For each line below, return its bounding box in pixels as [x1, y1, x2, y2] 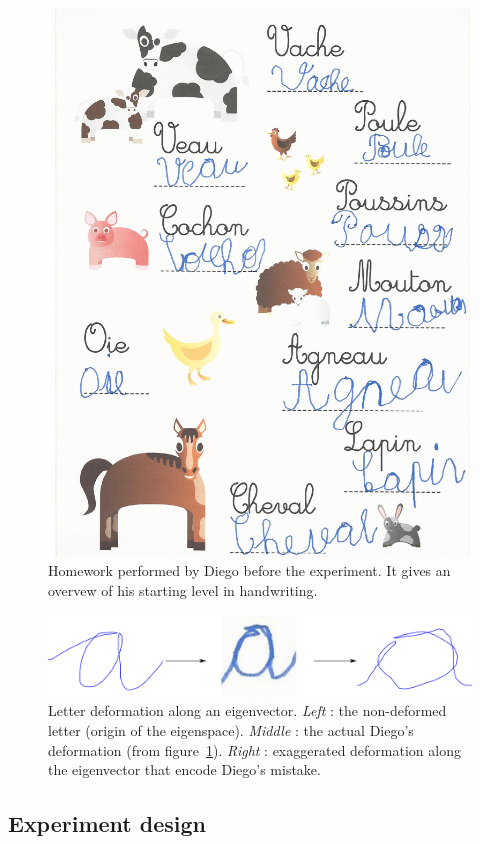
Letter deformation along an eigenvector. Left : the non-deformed [48, 700, 447, 721]
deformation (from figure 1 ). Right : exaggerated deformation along [48, 739, 461, 760]
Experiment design [8, 808, 207, 839]
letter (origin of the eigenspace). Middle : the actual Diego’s [48, 719, 414, 740]
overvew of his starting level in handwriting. [48, 580, 318, 601]
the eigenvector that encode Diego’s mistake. [48, 759, 321, 780]
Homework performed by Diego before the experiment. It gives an [48, 560, 451, 581]
